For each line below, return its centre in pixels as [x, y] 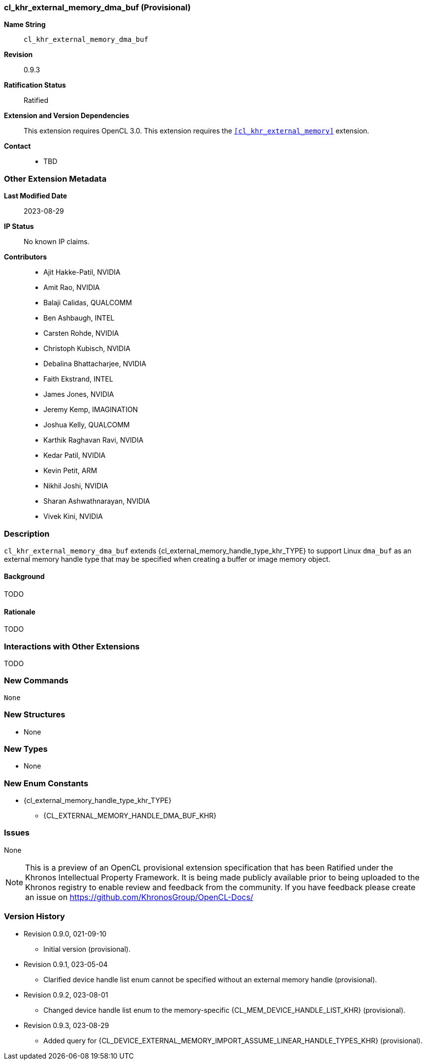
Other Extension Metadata [55, 178]
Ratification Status [35, 85]
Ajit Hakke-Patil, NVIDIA [82, 272]
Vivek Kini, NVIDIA [73, 516]
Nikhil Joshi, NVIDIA [76, 486]
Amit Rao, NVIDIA [72, 288]
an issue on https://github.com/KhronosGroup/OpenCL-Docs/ [139, 897]
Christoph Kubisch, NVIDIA [87, 349]
